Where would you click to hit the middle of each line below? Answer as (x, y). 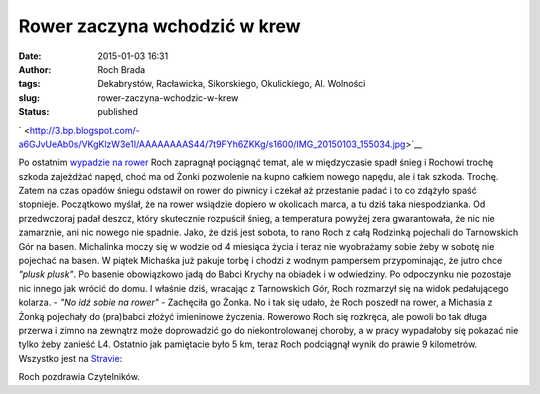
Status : (34, 112)
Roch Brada (121, 69)
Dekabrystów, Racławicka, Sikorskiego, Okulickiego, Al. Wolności (231, 84)
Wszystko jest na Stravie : (70, 358)
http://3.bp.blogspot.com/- (84, 130)
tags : (29, 84)
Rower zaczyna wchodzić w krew (159, 26)
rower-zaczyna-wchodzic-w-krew (168, 97)
